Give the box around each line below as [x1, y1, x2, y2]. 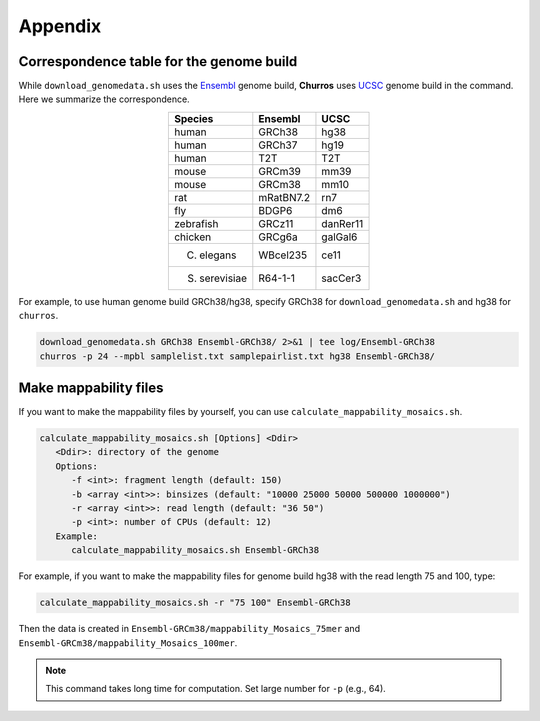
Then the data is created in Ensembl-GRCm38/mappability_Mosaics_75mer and [18, 623, 360, 635]
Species [173, 111, 214, 125]
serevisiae [198, 271, 248, 285]
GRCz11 [258, 216, 294, 230]
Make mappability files [18, 380, 164, 397]
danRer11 [321, 216, 364, 230]
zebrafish [173, 216, 219, 230]
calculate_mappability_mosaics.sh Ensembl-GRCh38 [71, 545, 320, 556]
